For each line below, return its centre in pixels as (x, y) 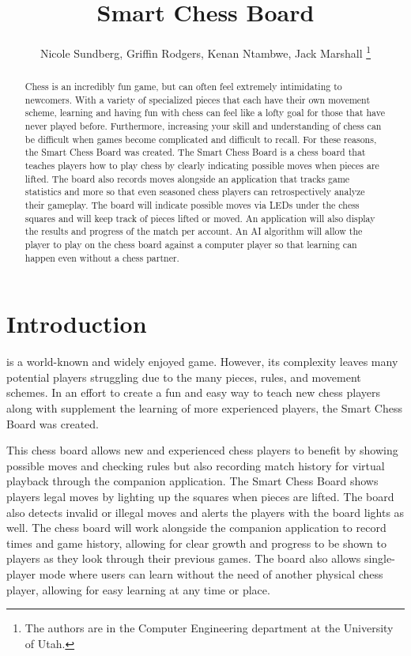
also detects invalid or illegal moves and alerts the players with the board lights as (205, 512)
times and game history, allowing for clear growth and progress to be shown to (196, 543)
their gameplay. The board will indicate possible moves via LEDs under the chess (192, 205)
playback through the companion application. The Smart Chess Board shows (192, 481)
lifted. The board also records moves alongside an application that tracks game (187, 178)
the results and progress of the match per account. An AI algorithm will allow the (194, 231)
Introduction (77, 324)
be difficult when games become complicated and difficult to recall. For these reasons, (201, 139)
